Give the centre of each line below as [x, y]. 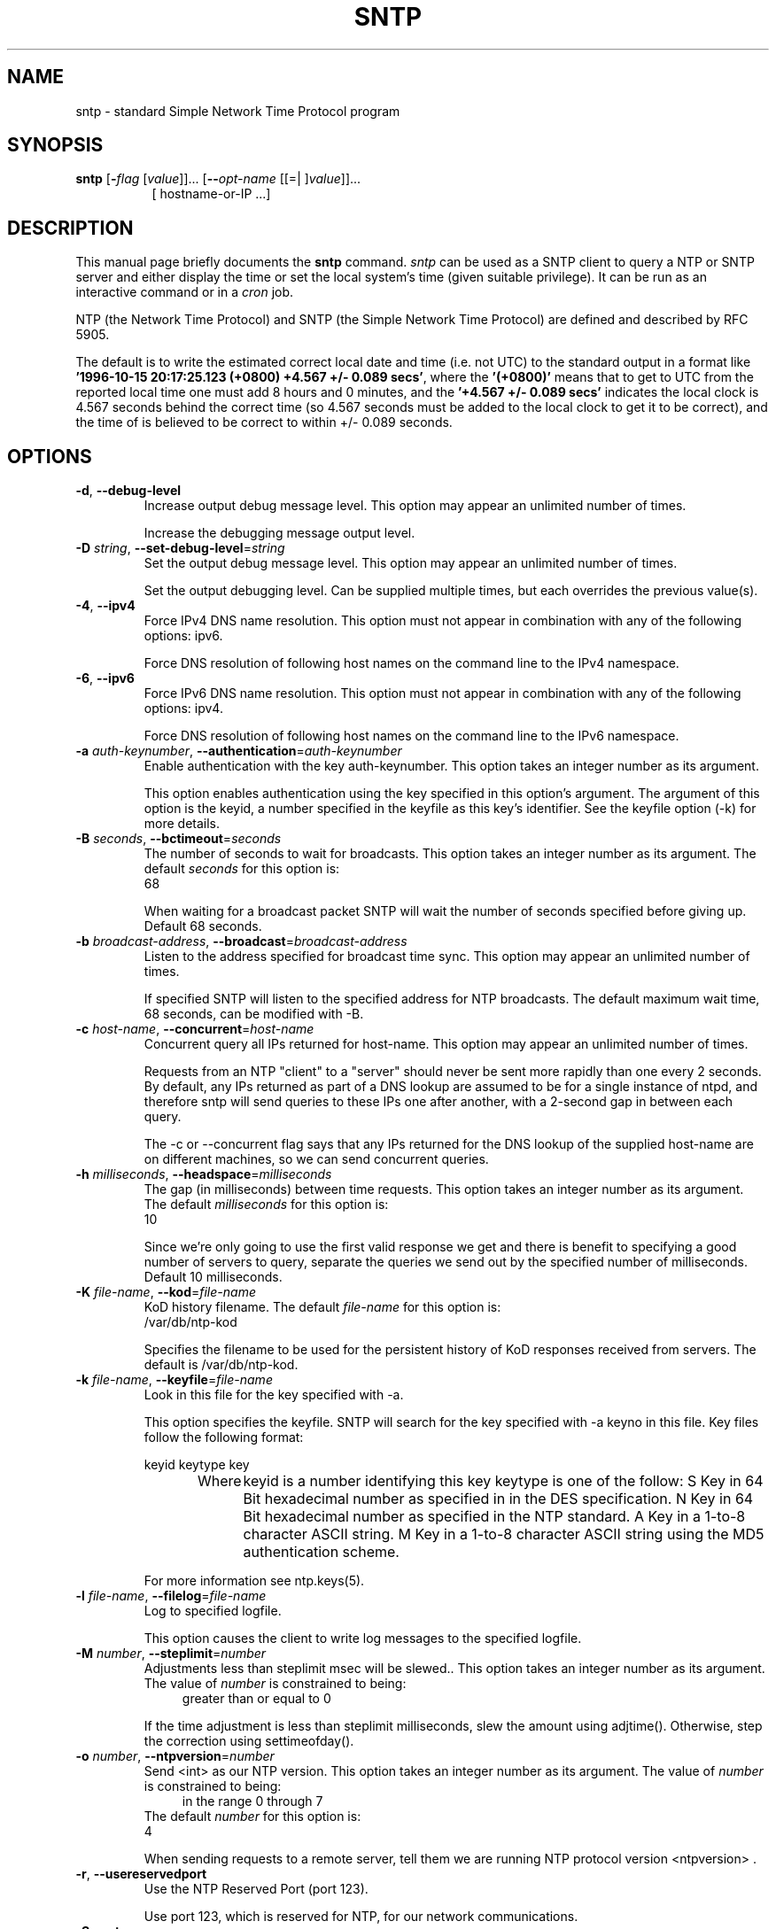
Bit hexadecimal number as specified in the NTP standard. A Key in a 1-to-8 [494, 1517]
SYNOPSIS [55, 145]
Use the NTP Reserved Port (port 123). [256, 1889]
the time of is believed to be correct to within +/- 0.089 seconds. [264, 422]
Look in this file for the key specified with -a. [274, 1395]
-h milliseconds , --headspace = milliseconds [204, 1174]
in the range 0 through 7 [252, 1801]
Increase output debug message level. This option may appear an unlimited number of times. [415, 506]
